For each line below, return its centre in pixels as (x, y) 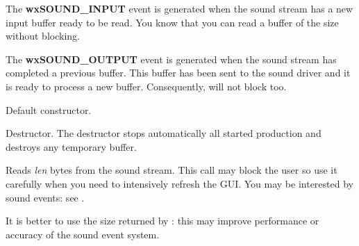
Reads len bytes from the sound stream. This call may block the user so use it (172, 170)
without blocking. (43, 36)
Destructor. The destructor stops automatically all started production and (164, 133)
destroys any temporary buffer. (71, 146)
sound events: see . (45, 197)
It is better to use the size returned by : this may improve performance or (162, 221)
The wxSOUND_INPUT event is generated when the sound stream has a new (179, 8)
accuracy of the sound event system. (83, 234)
